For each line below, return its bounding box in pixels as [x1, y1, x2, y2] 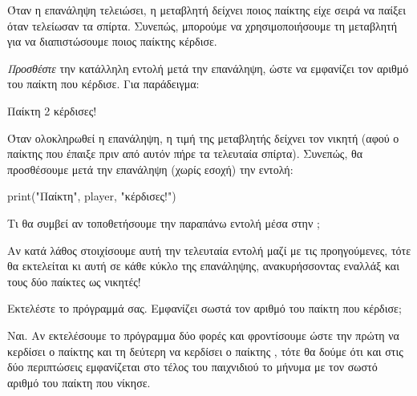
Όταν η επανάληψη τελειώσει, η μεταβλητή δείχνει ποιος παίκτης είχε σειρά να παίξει [7, 2, 406, 18]
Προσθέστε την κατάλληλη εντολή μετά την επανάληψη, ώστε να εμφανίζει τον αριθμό [7, 59, 409, 76]
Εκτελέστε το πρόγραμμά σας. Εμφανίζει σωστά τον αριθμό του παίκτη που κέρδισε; [7, 300, 402, 317]
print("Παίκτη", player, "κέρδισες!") [7, 188, 176, 204]
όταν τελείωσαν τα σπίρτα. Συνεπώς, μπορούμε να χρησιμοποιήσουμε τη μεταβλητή [7, 17, 398, 34]
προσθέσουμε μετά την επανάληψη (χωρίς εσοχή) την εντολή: [7, 160, 294, 177]
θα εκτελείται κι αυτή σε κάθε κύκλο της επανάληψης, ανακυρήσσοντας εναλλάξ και [7, 257, 399, 274]
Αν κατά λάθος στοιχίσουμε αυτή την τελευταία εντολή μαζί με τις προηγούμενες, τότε [7, 241, 411, 258]
